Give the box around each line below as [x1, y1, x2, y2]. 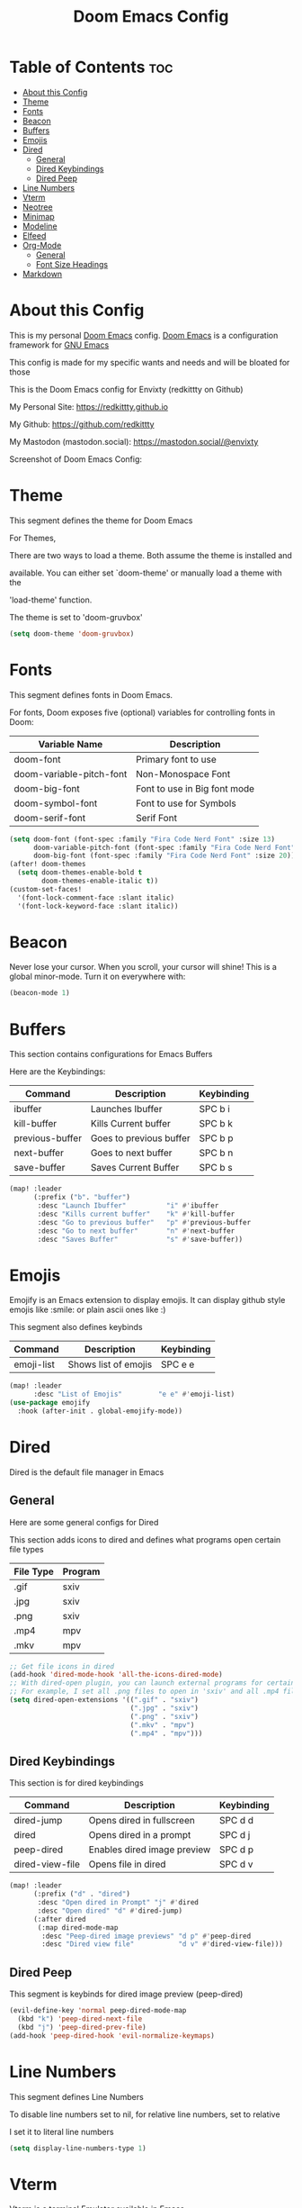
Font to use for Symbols [136, 797, 236, 810]
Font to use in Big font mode [136, 782, 254, 794]
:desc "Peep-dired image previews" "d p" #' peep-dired [41, 1932, 252, 1941]
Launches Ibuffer [90, 1103, 163, 1116]
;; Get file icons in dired [9, 1661, 115, 1671]
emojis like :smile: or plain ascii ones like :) [9, 1304, 166, 1316]
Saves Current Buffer [90, 1162, 180, 1174]
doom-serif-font [13, 811, 86, 824]
